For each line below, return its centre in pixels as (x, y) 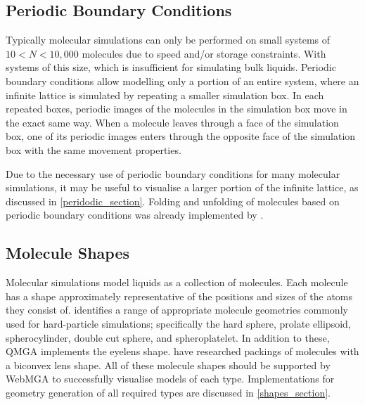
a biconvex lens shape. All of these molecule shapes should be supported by (168, 365)
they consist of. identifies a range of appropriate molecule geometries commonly (177, 310)
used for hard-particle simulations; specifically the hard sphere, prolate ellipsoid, (178, 323)
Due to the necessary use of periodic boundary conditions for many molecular (173, 173)
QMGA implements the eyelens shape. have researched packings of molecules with (182, 351)
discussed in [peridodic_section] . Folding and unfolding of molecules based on (173, 201)
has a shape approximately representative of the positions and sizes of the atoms (179, 296)
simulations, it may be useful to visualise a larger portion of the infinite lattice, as (182, 187)
